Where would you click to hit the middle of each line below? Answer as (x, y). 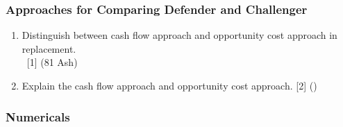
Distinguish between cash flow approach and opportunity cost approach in (179, 35)
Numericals (38, 116)
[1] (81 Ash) (52, 62)
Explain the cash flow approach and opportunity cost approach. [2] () (169, 85)
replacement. (49, 48)
